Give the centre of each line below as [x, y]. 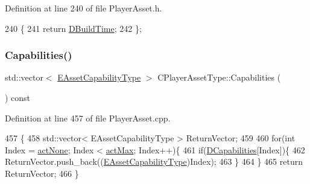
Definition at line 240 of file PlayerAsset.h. [84, 8]
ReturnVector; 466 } [42, 173]
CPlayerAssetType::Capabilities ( [219, 77]
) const [18, 97]
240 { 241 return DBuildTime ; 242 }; [73, 28]
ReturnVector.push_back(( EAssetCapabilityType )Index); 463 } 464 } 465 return [154, 161]
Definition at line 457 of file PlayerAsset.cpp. [88, 118]
